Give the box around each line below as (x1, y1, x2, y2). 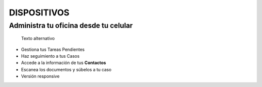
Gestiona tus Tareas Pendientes (21, 46, 85, 52)
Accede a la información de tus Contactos (21, 60, 106, 66)
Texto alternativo (21, 36, 55, 41)
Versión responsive (21, 74, 60, 79)
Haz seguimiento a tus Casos (21, 53, 80, 59)
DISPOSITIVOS (9, 7, 70, 18)
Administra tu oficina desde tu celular (9, 21, 133, 30)
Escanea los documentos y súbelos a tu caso (21, 66, 112, 72)
